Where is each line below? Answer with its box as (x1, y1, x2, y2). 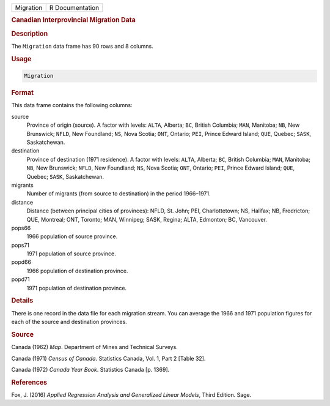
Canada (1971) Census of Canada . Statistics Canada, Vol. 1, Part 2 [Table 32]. (11, 355, 206, 362)
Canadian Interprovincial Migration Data (11, 16, 136, 24)
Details (11, 296, 34, 305)
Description (11, 29, 48, 38)
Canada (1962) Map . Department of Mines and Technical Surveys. (11, 344, 178, 351)
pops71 (11, 241, 30, 249)
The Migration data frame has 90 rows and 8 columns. (11, 42, 153, 50)
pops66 (11, 224, 31, 231)
